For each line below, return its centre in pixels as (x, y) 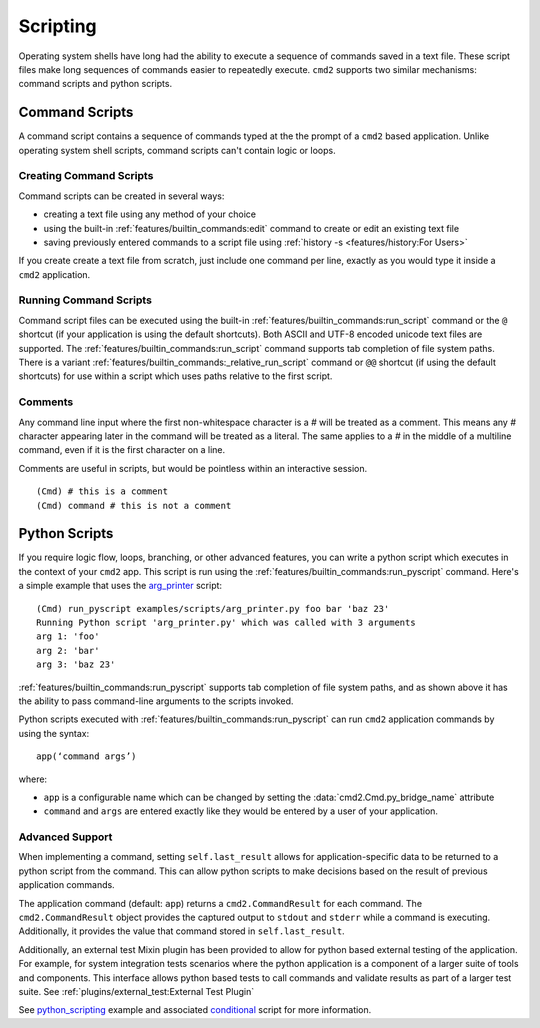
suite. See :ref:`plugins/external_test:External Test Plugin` (136, 991)
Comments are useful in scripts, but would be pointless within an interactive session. (193, 468)
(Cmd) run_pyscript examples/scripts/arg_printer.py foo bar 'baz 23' (213, 608)
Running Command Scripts (85, 300)
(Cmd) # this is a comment (102, 491)
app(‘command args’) (86, 756)
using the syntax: (54, 733)
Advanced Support (65, 837)
